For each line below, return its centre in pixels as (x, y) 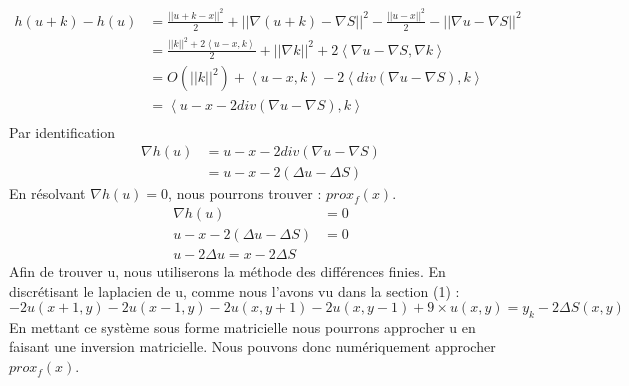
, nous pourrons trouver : (245, 193)
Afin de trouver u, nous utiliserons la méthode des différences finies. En (227, 270)
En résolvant (47, 193)
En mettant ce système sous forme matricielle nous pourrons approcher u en (242, 326)
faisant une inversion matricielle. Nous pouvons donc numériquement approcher (252, 346)
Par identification (62, 131)
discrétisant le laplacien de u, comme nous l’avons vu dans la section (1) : (234, 290)
